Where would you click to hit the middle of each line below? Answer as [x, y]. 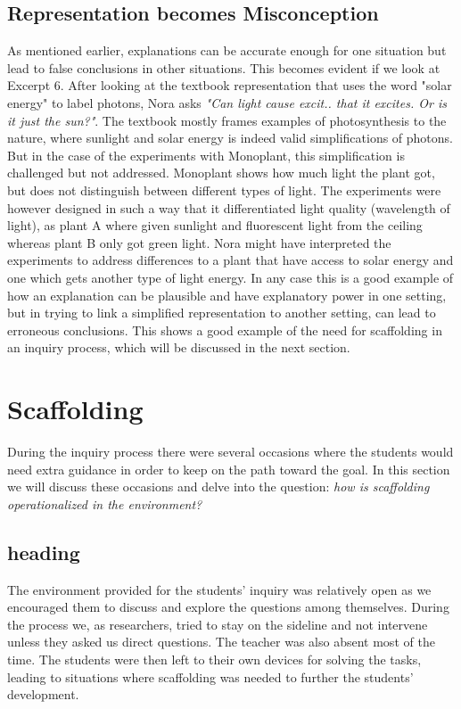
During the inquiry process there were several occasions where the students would [230, 452]
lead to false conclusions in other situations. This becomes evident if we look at [224, 67]
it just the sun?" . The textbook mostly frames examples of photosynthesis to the [227, 120]
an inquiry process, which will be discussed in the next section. [179, 347]
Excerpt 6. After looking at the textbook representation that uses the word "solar [230, 85]
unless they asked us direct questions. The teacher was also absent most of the [221, 642]
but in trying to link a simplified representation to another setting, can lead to [222, 313]
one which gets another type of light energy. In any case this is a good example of [230, 277]
